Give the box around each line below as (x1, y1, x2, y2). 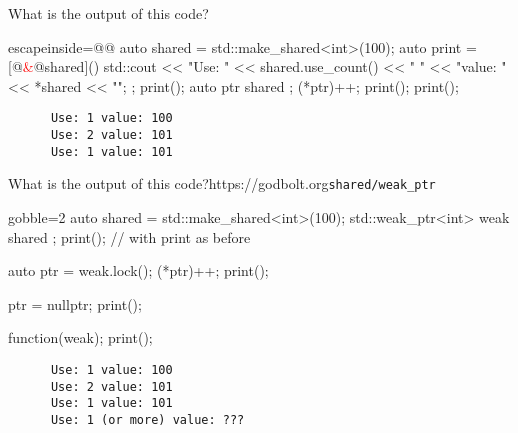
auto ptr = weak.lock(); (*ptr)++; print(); (8, 260, 269, 281)
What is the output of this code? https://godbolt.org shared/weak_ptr (8, 173, 436, 194)
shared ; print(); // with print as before (8, 226, 251, 247)
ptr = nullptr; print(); (8, 293, 142, 314)
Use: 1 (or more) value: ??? (50, 412, 245, 427)
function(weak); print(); (8, 327, 153, 348)
